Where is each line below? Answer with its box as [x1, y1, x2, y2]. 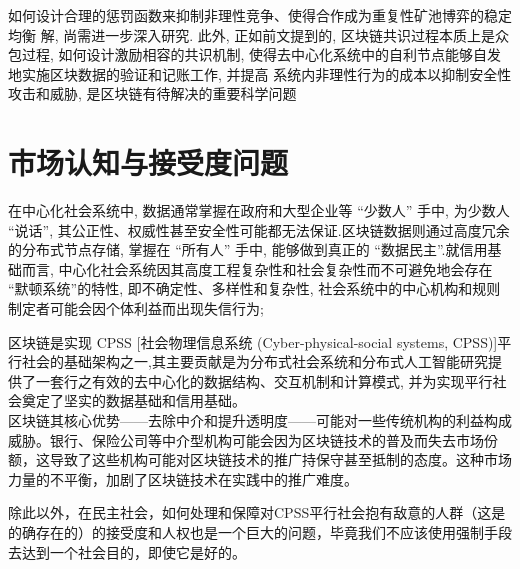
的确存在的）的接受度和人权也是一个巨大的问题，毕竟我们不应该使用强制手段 [8, 522, 512, 542]
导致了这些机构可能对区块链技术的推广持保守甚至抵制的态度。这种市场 [49, 449, 512, 470]
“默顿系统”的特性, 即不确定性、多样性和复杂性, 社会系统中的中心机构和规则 [8, 278, 501, 299]
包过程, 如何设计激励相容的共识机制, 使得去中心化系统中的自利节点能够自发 [8, 44, 502, 65]
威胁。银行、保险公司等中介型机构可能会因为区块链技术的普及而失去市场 [8, 429, 484, 450]
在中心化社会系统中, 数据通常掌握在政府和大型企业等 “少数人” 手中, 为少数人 [8, 200, 510, 221]
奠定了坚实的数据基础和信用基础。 [21, 390, 246, 411]
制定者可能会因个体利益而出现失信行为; [8, 298, 264, 319]
